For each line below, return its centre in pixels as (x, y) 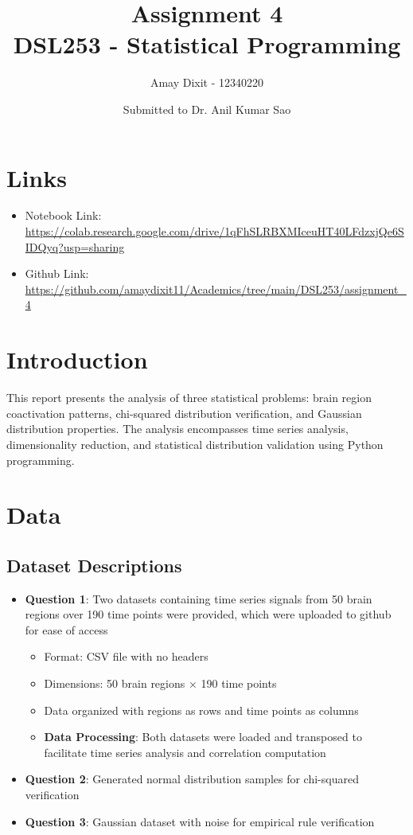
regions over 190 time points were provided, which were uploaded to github (208, 614)
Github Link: (57, 273)
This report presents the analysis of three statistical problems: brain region (189, 398)
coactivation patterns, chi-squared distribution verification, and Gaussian (184, 413)
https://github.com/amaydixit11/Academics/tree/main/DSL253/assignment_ (216, 289)
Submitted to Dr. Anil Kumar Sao (207, 109)
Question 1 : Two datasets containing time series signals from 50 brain (199, 598)
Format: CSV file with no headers (126, 656)
